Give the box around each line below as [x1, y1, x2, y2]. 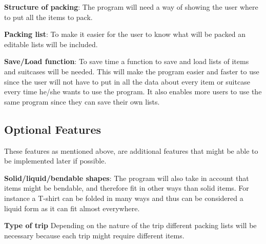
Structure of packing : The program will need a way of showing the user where [4, 2, 258, 12]
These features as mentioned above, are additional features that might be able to [4, 145, 258, 156]
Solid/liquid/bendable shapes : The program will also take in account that [4, 172, 249, 183]
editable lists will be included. [4, 38, 98, 49]
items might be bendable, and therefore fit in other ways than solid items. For [4, 182, 249, 193]
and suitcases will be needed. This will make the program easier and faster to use [4, 66, 259, 76]
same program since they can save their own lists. [4, 96, 160, 107]
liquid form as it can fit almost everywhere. [4, 202, 140, 213]
